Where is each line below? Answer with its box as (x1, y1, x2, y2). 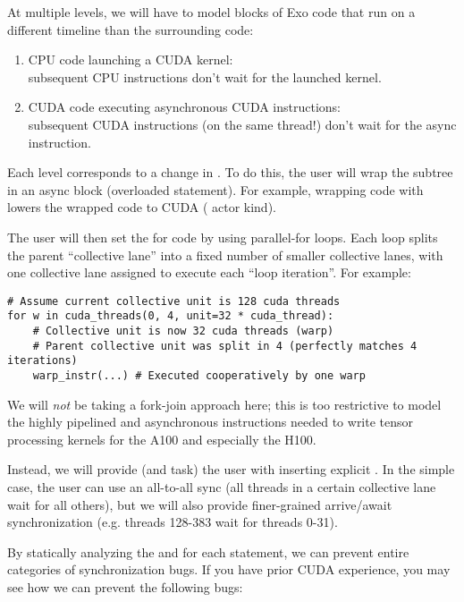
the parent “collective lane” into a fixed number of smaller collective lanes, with (7, 245, 443, 264)
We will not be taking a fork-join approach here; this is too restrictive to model (7, 394, 442, 413)
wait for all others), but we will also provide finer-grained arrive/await (7, 495, 392, 513)
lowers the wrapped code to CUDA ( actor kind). (7, 198, 276, 216)
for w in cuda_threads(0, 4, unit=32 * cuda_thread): (7, 309, 334, 323)
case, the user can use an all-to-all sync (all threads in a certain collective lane (7, 478, 436, 496)
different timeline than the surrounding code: (7, 20, 254, 38)
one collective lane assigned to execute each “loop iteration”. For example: (7, 263, 411, 282)
